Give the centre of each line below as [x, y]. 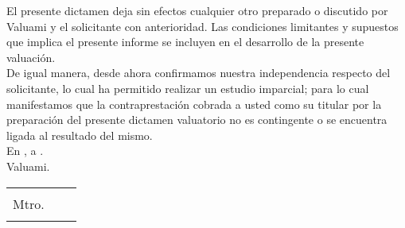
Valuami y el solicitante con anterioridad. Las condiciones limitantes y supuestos [202, 26]
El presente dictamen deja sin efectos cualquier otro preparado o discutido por [197, 10]
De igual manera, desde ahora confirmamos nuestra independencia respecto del [199, 73]
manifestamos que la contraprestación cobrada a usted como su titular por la [194, 104]
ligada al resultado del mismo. [80, 135]
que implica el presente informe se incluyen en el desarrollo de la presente [185, 42]
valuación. [31, 57]
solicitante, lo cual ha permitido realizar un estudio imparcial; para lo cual [188, 88]
